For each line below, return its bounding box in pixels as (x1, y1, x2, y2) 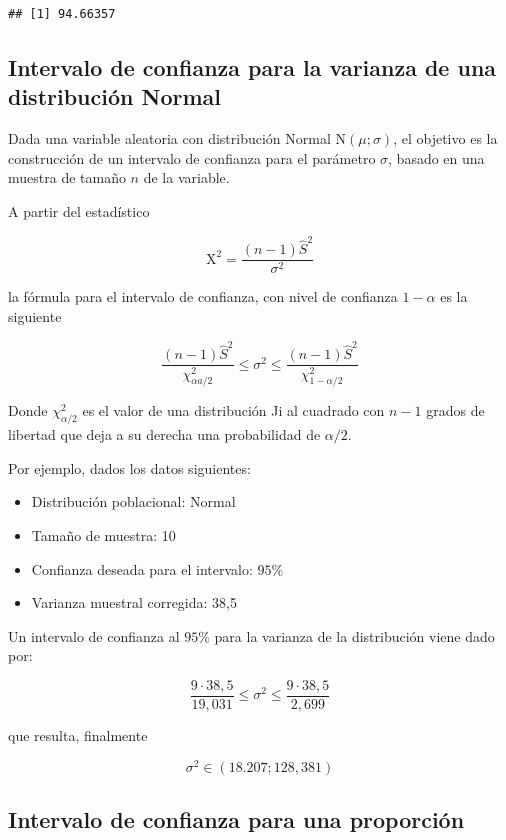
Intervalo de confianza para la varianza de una (8, 51, 497, 82)
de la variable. (143, 167, 230, 188)
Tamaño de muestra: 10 (31, 524, 176, 545)
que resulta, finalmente (8, 725, 148, 745)
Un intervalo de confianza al (8, 625, 180, 646)
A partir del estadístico (8, 200, 150, 221)
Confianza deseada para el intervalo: (31, 558, 253, 579)
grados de (426, 400, 485, 421)
